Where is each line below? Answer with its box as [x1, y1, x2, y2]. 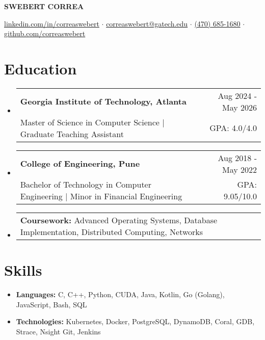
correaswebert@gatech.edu [106, 18, 188, 29]
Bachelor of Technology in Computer [20, 178, 151, 190]
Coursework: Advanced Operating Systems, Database [20, 214, 218, 226]
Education [4, 58, 77, 79]
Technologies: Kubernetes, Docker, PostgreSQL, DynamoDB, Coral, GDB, [16, 316, 255, 327]
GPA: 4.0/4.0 [209, 122, 257, 134]
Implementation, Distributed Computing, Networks [20, 225, 203, 238]
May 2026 [222, 101, 257, 113]
